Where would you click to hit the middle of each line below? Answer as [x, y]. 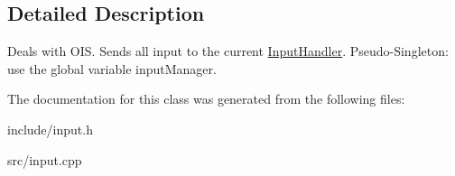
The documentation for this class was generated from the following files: [206, 99]
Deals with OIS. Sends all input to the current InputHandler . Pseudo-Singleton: [228, 51]
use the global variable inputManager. [112, 68]
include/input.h [50, 129]
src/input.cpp [45, 159]
